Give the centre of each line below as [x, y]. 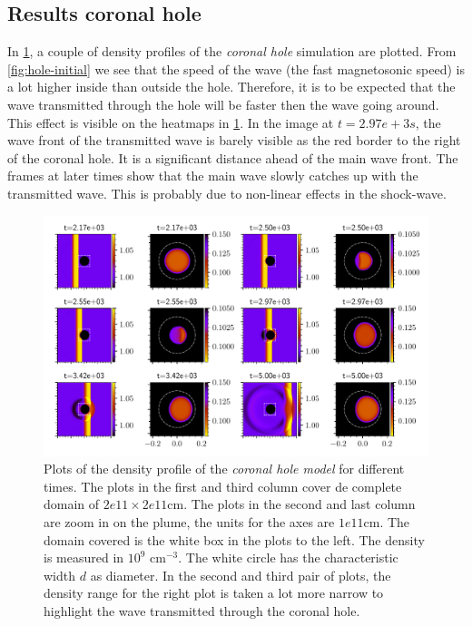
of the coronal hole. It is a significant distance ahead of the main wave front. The [233, 157]
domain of [72, 504]
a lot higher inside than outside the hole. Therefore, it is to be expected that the [231, 87]
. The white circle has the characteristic [288, 558]
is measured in [84, 558]
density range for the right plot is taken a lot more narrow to [214, 593]
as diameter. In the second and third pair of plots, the [241, 575]
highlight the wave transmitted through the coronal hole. [202, 610]
